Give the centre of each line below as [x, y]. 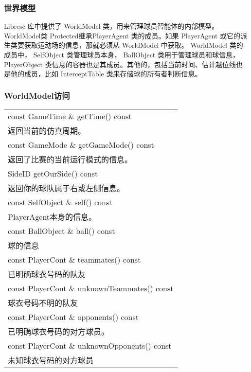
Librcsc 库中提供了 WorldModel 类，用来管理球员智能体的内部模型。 [111, 26]
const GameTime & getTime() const [70, 116]
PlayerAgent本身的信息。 [52, 217]
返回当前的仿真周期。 [47, 131]
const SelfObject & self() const [60, 202]
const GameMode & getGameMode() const [81, 145]
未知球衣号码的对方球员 [51, 360]
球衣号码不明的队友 [43, 303]
